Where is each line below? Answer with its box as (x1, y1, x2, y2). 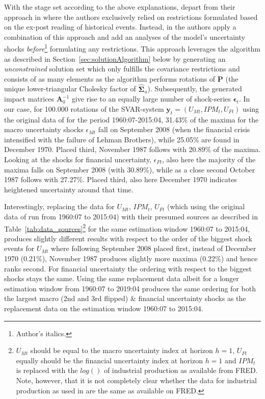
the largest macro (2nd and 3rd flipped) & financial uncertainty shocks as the (4, 293, 246, 304)
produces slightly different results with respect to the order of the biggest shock (4, 233, 252, 243)
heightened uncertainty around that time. (4, 184, 134, 194)
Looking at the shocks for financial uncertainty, (4, 154, 152, 164)
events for (4, 243, 35, 254)
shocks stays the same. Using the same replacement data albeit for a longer (4, 273, 239, 284)
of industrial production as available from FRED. (103, 365, 258, 376)
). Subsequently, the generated (147, 83, 242, 94)
